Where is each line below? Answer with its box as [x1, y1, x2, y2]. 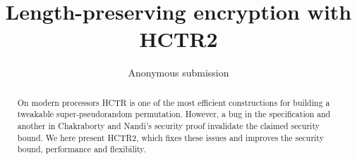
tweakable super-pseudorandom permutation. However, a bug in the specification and [17, 108, 331, 120]
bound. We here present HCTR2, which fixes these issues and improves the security [17, 131, 324, 143]
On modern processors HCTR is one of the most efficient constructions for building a [17, 96, 330, 108]
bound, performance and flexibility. [17, 143, 146, 155]
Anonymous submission [128, 65, 229, 80]
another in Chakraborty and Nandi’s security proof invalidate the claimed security [17, 120, 320, 132]
